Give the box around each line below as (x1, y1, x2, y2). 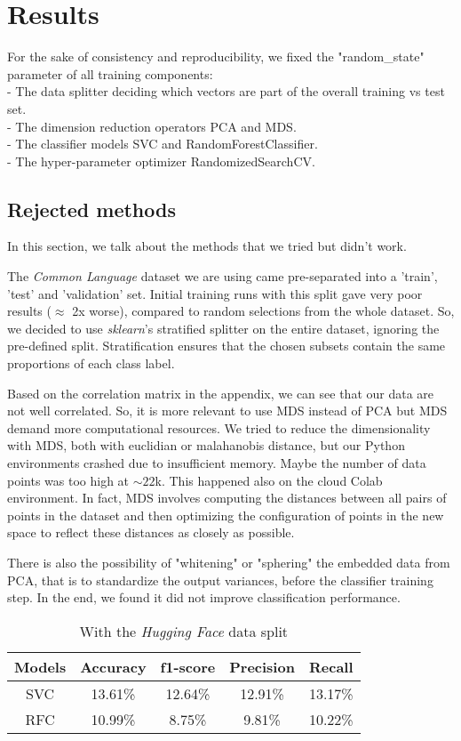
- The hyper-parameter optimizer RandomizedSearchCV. (7, 151, 315, 170)
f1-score (160, 656, 216, 677)
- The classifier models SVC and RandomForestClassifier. (7, 134, 318, 153)
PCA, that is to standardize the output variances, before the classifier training (7, 570, 433, 589)
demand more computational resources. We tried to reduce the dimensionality (7, 418, 431, 437)
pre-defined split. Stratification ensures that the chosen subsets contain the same (7, 336, 446, 355)
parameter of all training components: (7, 64, 213, 83)
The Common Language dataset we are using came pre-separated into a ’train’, (7, 267, 438, 286)
